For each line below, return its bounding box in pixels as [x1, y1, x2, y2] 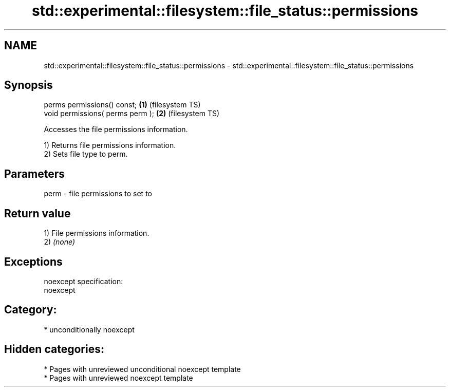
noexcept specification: [44, 276, 123, 286]
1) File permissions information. [44, 229, 149, 238]
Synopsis [4, 79, 53, 92]
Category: [4, 303, 57, 316]
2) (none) [44, 237, 76, 247]
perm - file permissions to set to [44, 189, 152, 198]
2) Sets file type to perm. [44, 150, 128, 159]
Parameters [4, 167, 65, 180]
